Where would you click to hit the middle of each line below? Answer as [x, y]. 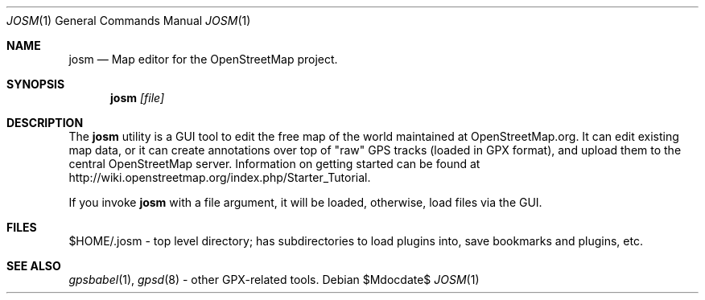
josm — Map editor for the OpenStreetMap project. [203, 59]
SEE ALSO [34, 266]
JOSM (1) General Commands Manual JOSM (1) [129, 21]
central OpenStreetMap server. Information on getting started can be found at [274, 164]
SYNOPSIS [36, 84]
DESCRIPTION [45, 123]
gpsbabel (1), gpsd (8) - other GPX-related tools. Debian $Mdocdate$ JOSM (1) [274, 279]
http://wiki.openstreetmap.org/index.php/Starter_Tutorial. [220, 177]
